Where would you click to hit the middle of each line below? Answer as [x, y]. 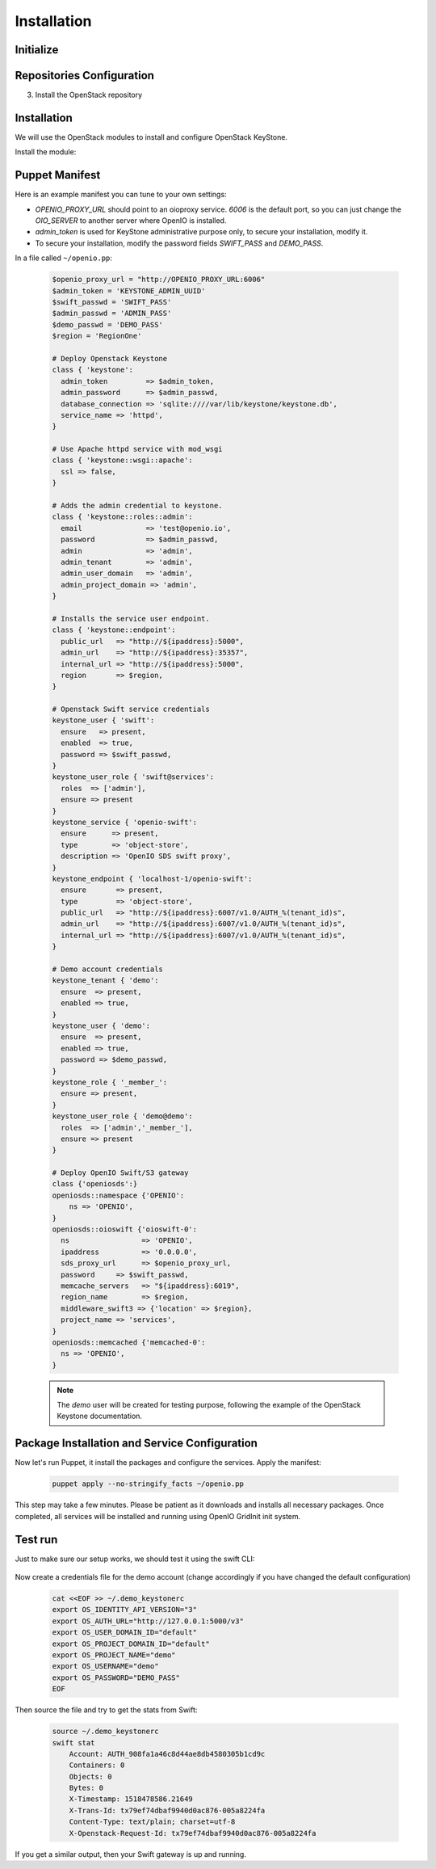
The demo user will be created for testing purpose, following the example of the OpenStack [209, 1405]
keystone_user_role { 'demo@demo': [122, 1116]
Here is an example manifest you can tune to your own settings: [121, 195]
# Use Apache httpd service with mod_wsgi [137, 449]
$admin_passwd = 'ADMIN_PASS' [112, 314]
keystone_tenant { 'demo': [105, 981]
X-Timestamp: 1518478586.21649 [131, 1799]
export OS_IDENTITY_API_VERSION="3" [125, 1610]
